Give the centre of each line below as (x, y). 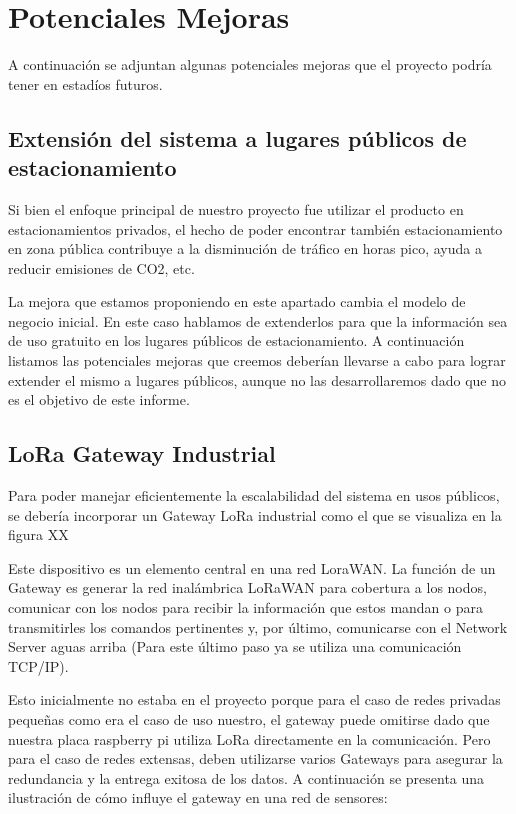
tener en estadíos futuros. (85, 83)
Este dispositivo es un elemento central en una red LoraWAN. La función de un (252, 567)
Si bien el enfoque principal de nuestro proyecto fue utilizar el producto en (236, 208)
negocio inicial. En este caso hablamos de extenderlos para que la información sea (258, 320)
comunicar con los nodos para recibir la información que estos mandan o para (245, 607)
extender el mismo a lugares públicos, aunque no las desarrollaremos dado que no (257, 379)
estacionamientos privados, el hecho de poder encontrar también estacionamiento (255, 228)
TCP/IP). (38, 665)
